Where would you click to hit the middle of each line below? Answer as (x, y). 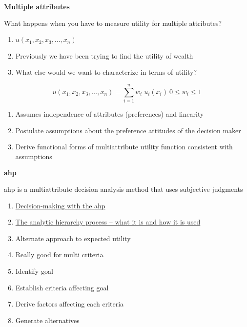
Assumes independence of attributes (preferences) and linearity (110, 114)
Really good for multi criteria (59, 255)
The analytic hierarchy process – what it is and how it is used (108, 222)
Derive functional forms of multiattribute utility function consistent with (124, 147)
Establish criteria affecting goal (62, 287)
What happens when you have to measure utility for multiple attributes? (113, 23)
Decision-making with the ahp (60, 205)
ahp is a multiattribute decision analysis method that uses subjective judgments (123, 189)
